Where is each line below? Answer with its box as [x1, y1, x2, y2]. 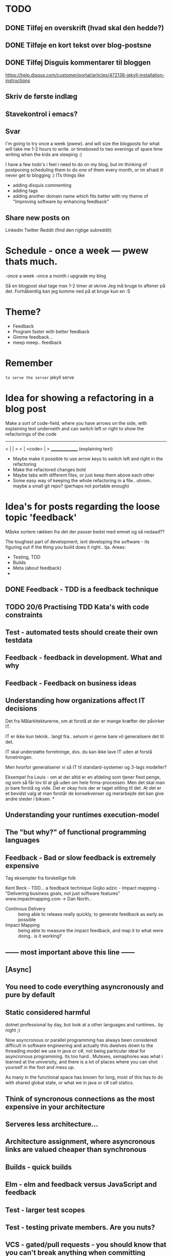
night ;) [5, 1027, 20, 1033]
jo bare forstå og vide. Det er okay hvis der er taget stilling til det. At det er [5, 785, 162, 791]
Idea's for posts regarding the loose [5, 501, 160, 512]
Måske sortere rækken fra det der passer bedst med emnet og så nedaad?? [5, 528, 165, 534]
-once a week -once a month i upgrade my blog [5, 273, 106, 279]
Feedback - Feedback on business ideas [5, 678, 137, 687]
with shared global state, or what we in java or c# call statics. [5, 1080, 134, 1086]
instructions [5, 77, 31, 84]
